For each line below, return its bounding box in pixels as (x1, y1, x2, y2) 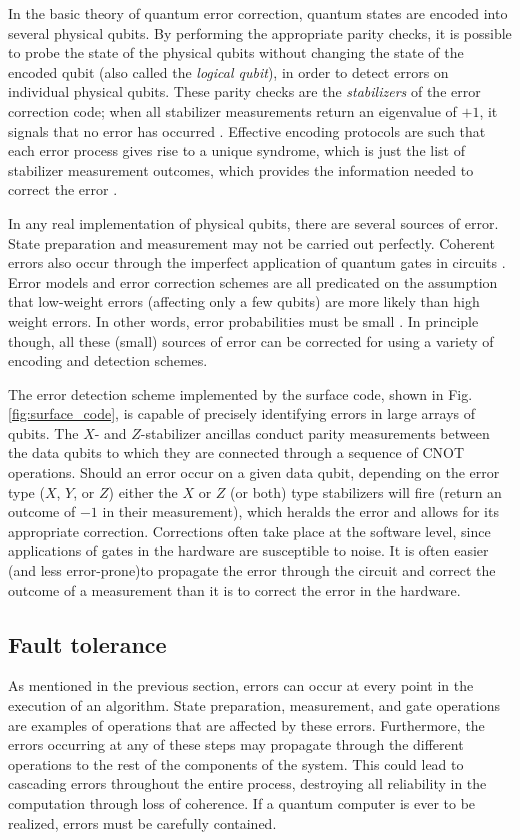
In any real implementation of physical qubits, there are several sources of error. (8, 212, 499, 233)
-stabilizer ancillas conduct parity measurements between (140, 422, 490, 443)
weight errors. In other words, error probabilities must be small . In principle (8, 310, 479, 331)
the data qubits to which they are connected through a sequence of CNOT (8, 442, 464, 463)
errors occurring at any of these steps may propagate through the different (8, 734, 464, 755)
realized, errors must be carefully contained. (8, 812, 277, 833)
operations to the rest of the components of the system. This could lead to (8, 753, 464, 774)
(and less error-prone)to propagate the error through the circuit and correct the (8, 560, 496, 581)
